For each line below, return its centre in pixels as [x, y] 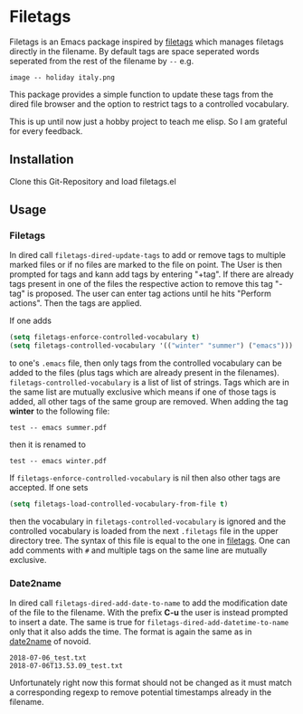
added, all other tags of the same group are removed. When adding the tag [149, 402]
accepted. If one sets [49, 488]
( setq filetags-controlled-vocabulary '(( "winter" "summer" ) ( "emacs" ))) [151, 346]
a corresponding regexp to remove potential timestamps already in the [141, 692]
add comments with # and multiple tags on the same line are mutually [138, 550]
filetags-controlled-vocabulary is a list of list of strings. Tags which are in [149, 383]
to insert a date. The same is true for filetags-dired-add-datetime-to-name [149, 623]
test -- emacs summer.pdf [58, 428]
